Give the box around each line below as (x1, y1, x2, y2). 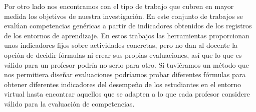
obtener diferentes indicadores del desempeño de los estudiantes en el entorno (4, 79, 241, 89)
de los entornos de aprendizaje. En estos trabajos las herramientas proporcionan (4, 30, 249, 40)
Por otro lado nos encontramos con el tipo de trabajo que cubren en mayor (4, 1, 234, 11)
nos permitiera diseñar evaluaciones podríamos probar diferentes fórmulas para (4, 69, 246, 80)
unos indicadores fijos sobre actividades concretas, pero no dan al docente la (4, 40, 238, 50)
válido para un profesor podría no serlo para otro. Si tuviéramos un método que (4, 59, 249, 70)
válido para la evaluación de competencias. (4, 98, 135, 109)
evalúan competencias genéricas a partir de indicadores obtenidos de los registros (4, 20, 252, 31)
